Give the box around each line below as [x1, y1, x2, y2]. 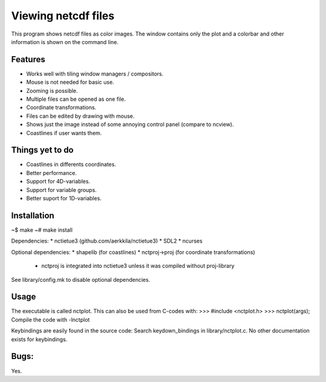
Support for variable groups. [26, 186, 97, 193]
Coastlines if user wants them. [26, 129, 102, 136]
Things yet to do [11, 145, 74, 155]
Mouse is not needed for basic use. [26, 78, 115, 86]
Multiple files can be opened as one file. [26, 95, 126, 103]
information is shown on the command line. [11, 38, 119, 45]
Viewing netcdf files [11, 9, 115, 22]
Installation [11, 210, 54, 220]
